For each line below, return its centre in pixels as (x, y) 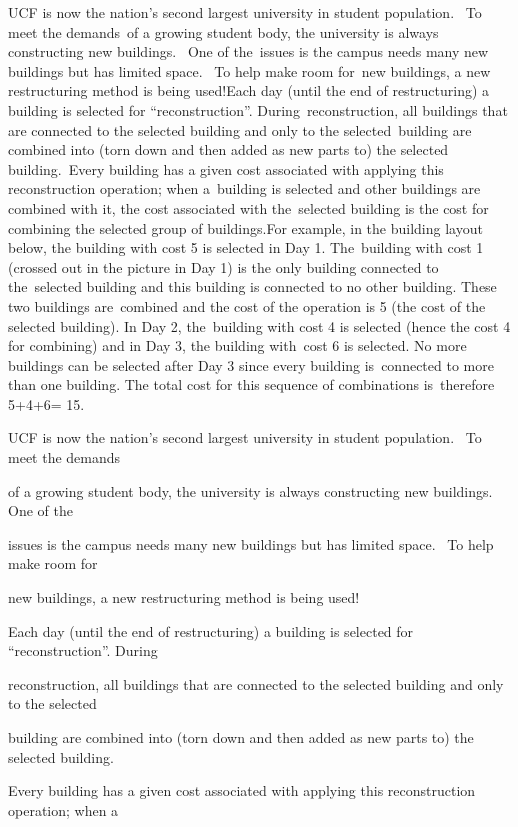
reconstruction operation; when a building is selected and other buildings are (244, 188)
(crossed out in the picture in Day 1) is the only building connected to (223, 266)
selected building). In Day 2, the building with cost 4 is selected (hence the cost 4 (259, 325)
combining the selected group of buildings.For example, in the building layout (245, 227)
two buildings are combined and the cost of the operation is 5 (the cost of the (247, 305)
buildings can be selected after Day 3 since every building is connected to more (251, 364)
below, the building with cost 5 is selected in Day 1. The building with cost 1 (246, 247)
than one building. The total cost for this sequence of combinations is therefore (251, 384)
